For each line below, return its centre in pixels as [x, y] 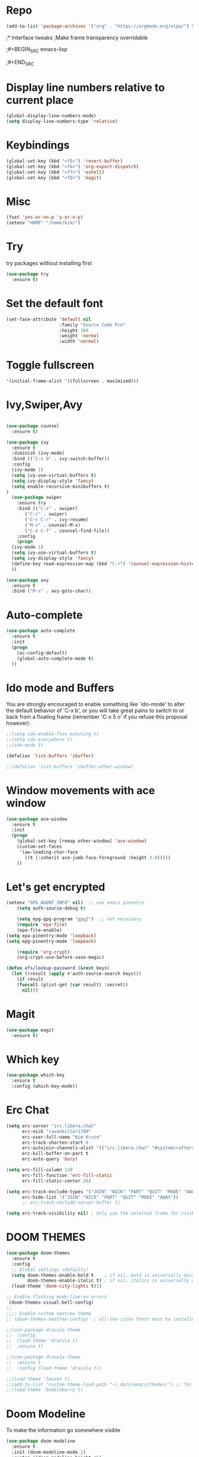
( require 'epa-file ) [42, 925]
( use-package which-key [36, 1075]
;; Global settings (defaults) [50, 1270]
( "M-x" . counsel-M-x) [53, 525]
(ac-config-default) [42, 653]
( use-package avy [28, 580]
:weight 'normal [79, 336]
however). [18, 723]
